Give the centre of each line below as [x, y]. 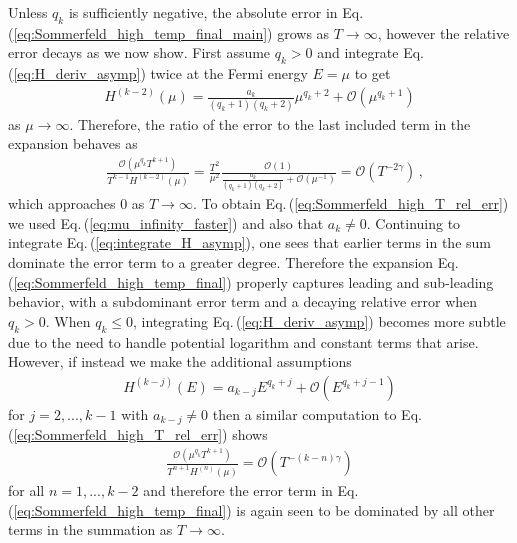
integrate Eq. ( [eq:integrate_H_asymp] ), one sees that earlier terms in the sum [249, 242]
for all [26, 489]
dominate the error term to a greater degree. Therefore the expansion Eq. [233, 262]
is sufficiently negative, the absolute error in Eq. [216, 12]
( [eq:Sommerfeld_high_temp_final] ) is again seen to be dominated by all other [251, 509]
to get [372, 73]
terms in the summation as [90, 529]
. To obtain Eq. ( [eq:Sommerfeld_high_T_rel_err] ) [350, 203]
